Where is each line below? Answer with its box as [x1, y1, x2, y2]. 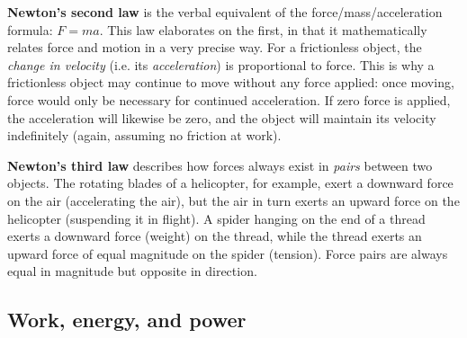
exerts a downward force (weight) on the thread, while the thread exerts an [7, 227, 422, 245]
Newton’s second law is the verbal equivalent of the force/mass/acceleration [7, 3, 443, 21]
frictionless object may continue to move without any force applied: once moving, [7, 73, 454, 92]
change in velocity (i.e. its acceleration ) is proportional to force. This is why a [7, 55, 435, 74]
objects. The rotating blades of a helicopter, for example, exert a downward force [7, 173, 454, 192]
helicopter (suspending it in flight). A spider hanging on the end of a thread [7, 209, 426, 227]
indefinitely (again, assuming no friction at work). [7, 126, 282, 145]
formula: [7, 20, 53, 39]
